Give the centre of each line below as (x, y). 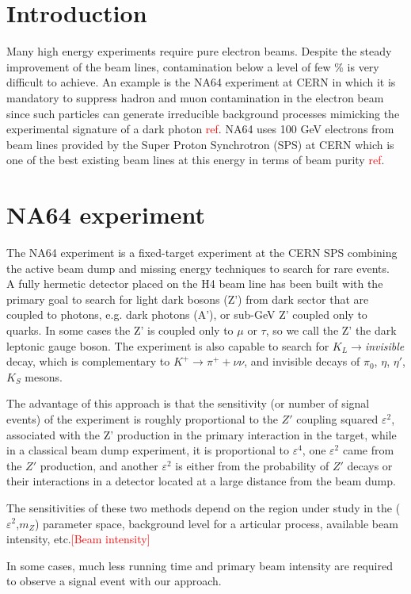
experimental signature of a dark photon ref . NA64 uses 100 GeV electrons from (200, 129)
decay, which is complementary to (88, 361)
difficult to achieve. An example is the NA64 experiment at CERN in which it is (201, 82)
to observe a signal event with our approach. (114, 581)
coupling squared (337, 418)
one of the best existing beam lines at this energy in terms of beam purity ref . (196, 160)
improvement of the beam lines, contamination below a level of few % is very (193, 66)
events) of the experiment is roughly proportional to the (142, 418)
